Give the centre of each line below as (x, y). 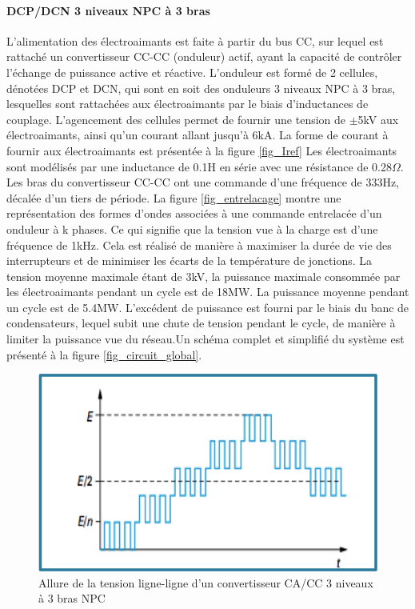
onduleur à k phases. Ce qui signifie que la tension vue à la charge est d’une (192, 228)
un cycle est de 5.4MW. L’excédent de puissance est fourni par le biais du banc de (208, 307)
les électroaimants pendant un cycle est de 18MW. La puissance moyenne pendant (208, 292)
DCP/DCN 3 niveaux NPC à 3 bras (108, 10)
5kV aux (378, 119)
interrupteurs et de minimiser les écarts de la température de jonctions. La (189, 260)
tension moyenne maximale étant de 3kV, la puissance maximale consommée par (204, 276)
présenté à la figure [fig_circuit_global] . (104, 354)
